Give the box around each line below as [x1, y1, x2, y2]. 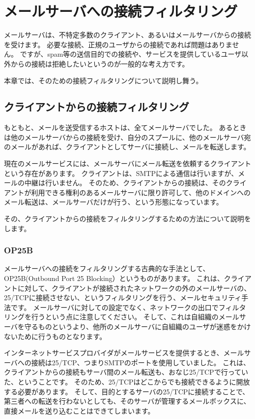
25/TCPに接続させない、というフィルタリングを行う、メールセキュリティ [4, 292, 242, 303]
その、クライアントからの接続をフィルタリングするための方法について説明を [4, 213, 251, 224]
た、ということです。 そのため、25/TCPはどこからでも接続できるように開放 [4, 376, 250, 386]
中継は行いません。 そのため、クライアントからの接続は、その [24, 177, 226, 188]
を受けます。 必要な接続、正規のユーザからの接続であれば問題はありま [4, 39, 232, 49]
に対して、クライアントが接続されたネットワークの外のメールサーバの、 [17, 282, 251, 293]
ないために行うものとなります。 [4, 331, 107, 341]
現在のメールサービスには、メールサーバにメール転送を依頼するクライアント [4, 158, 252, 169]
